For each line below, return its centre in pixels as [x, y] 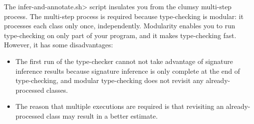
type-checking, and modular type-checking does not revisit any [110, 80]
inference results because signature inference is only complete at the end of [128, 71]
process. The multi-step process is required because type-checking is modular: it [124, 16]
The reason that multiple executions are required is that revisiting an [120, 106]
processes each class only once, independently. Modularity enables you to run [120, 26]
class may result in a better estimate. [102, 115]
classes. [57, 90]
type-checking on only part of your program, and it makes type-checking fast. [120, 35]
